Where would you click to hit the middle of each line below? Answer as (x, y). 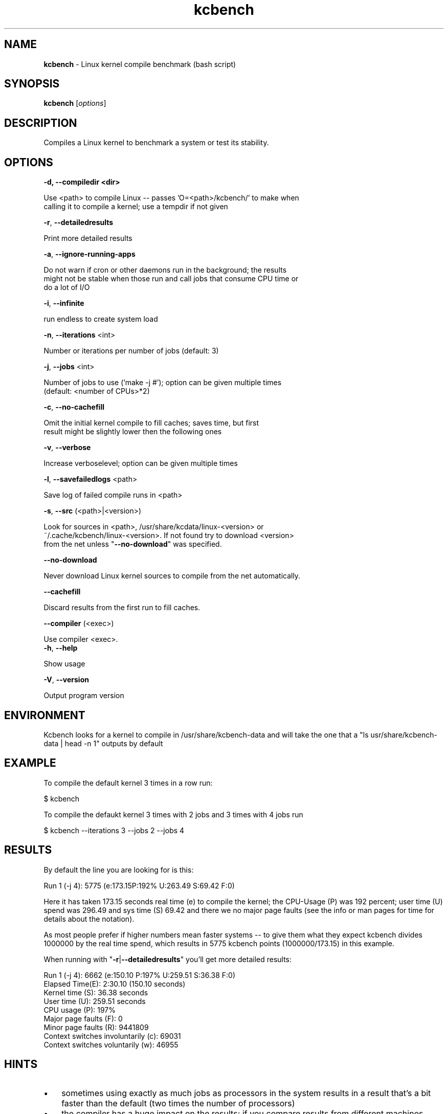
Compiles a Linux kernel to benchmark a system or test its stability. (156, 143)
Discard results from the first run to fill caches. (122, 608)
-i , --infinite (64, 303)
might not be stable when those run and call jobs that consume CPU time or (171, 279)
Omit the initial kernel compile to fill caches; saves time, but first (151, 423)
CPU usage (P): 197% (80, 1010)
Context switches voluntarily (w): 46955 (111, 1044)
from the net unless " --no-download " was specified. (133, 544)
